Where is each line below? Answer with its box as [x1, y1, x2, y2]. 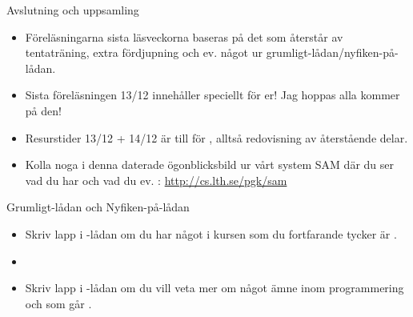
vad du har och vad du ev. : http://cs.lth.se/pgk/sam [25, 171, 287, 188]
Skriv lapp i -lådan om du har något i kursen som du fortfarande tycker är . [25, 225, 397, 242]
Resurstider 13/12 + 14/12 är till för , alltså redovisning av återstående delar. [25, 129, 408, 146]
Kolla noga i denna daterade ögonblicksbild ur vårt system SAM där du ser [25, 156, 394, 173]
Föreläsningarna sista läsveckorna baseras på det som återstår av [25, 28, 343, 45]
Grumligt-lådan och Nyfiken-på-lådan [6, 199, 190, 215]
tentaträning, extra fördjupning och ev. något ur [25, 44, 263, 61]
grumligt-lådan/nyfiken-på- [266, 44, 399, 61]
